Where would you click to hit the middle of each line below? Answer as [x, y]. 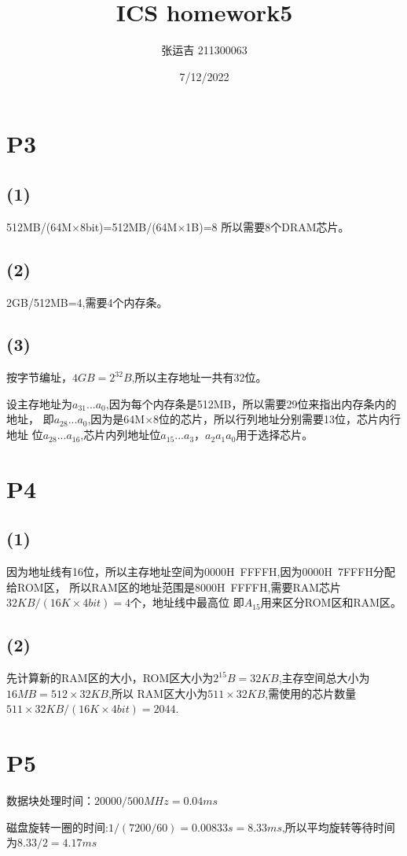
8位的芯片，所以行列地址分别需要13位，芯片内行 [277, 419]
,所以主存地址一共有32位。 [199, 377]
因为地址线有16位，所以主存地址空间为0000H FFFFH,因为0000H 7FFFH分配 [201, 572]
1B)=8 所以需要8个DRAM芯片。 [268, 226]
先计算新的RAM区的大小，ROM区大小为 [110, 678]
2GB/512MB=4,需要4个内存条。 [87, 302]
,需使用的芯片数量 [311, 693]
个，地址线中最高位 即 [187, 602]
